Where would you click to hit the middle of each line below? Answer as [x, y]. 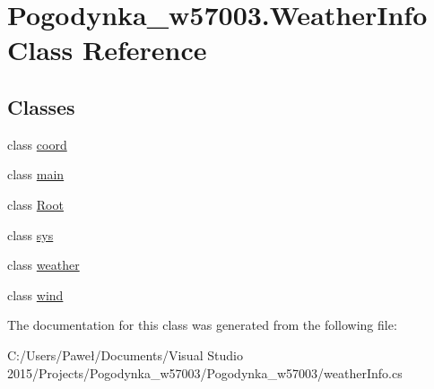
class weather [43, 265]
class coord [37, 144]
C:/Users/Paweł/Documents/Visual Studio [125, 354]
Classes [41, 106]
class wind [35, 294]
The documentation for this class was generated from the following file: [202, 325]
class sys [30, 234]
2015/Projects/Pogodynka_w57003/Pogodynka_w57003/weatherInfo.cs [205, 372]
